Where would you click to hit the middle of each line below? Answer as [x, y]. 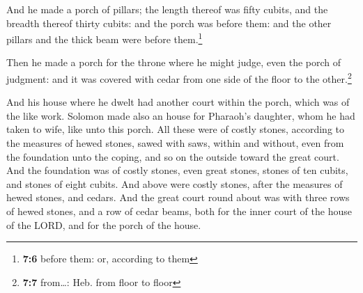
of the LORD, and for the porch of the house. [104, 224]
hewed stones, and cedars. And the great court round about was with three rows [178, 197]
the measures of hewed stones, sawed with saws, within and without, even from [175, 143]
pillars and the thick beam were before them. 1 [105, 38]
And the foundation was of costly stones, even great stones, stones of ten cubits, [177, 170]
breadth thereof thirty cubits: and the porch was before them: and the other [169, 23]
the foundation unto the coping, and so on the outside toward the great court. [173, 156]
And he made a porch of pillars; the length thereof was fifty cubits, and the [167, 9]
